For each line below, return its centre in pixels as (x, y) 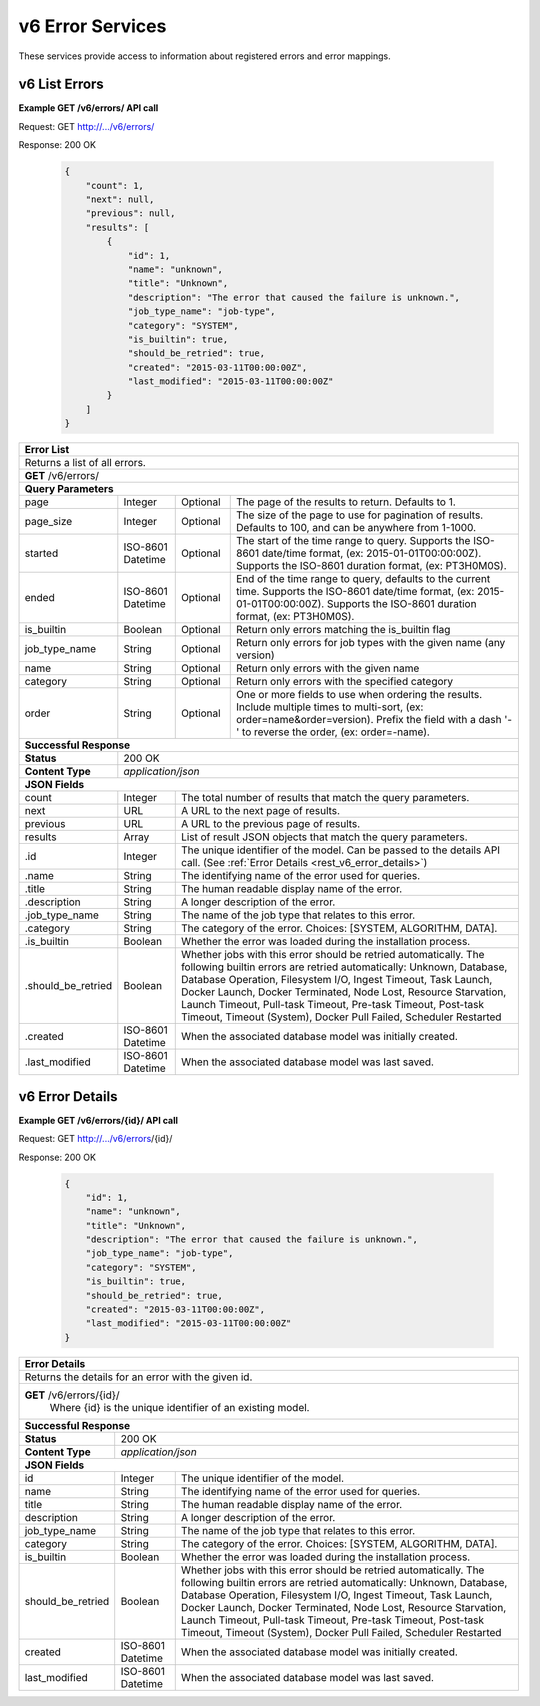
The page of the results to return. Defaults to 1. (346, 502)
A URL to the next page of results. (260, 811)
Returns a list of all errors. (85, 463)
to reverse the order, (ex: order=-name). (335, 732)
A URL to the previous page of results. (270, 824)
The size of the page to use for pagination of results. (360, 515)
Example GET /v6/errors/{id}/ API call (98, 1120)
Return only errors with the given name (328, 668)
